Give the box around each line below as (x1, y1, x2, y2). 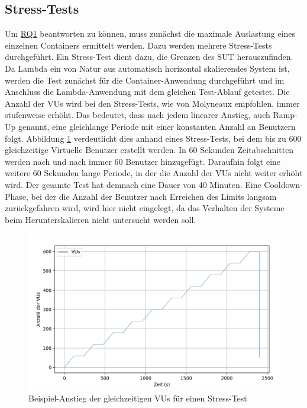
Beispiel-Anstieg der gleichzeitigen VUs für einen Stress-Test (28, 392, 247, 404)
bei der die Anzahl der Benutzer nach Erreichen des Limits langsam (31, 190, 277, 202)
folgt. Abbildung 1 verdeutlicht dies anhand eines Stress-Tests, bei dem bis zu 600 (5, 132, 302, 144)
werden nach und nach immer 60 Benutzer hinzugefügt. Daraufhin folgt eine (5, 155, 281, 167)
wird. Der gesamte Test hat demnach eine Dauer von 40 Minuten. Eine (5, 178, 261, 190)
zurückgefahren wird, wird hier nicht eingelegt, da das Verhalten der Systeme (5, 202, 285, 214)
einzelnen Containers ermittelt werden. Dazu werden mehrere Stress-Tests (5, 39, 272, 51)
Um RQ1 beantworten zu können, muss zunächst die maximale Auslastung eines (5, 27, 296, 40)
